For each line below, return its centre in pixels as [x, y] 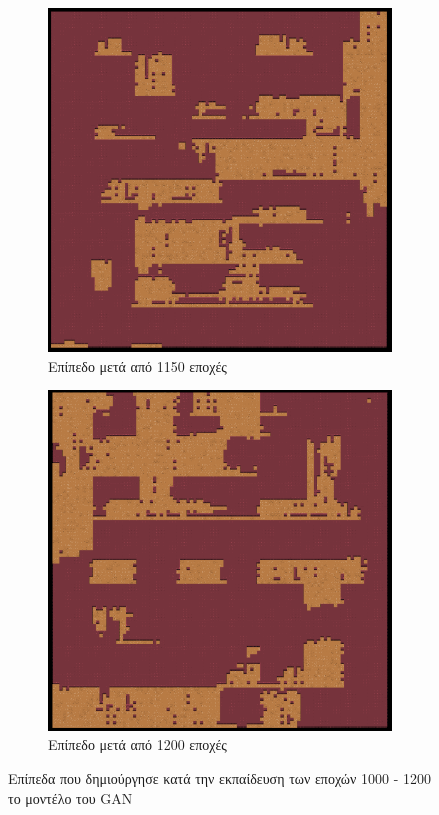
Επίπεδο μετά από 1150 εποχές [137, 365]
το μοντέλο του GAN [70, 797]
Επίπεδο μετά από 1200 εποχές [137, 744]
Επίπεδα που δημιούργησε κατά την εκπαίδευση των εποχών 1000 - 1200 [220, 778]
